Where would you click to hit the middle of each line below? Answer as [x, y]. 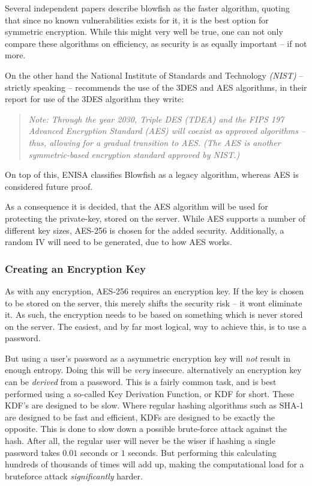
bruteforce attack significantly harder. [74, 475]
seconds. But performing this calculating [202, 452]
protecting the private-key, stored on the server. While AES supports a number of [155, 218]
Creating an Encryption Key [75, 268]
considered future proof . [49, 186]
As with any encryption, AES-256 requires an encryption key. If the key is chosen [154, 290]
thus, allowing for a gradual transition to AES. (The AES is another [154, 142]
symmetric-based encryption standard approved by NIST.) [134, 154]
